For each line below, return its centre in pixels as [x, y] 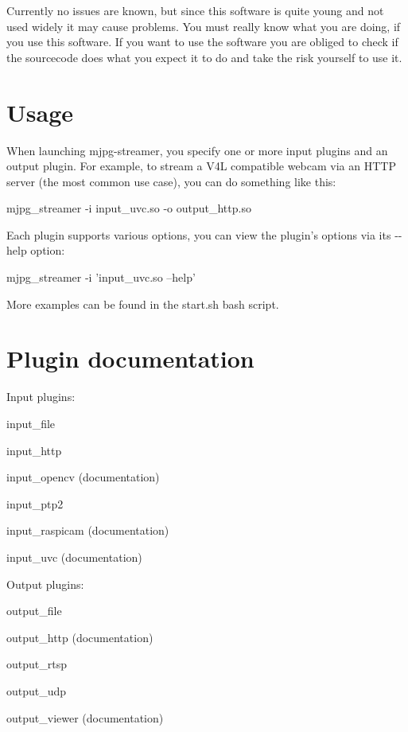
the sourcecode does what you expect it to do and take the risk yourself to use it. [204, 57]
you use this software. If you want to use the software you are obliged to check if [202, 42]
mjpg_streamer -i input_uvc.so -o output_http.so [129, 208]
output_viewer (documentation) [85, 717]
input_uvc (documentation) [74, 557]
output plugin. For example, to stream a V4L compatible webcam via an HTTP [201, 166]
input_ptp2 [35, 503]
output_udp [37, 690]
